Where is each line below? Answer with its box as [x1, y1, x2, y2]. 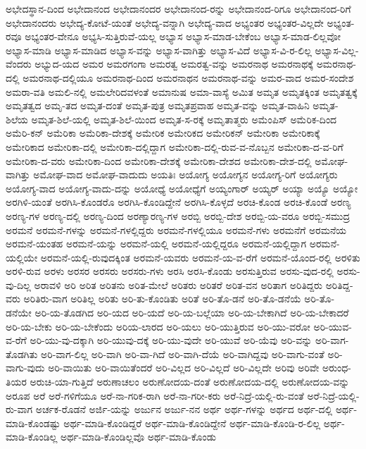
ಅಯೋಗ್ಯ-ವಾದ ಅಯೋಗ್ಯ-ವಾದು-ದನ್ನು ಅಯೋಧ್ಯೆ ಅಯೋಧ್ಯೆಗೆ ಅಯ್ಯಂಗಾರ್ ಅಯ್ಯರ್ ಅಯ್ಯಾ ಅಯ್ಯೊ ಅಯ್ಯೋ [6, 180, 358, 195]
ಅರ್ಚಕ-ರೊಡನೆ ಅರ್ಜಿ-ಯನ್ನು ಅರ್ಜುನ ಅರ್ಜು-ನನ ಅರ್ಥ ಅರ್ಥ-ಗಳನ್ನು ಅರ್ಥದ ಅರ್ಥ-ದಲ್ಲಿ [35, 402, 333, 417]
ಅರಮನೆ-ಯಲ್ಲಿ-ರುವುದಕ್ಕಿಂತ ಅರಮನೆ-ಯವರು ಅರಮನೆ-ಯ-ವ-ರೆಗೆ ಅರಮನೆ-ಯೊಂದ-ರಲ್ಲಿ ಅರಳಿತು [40, 250, 360, 264]
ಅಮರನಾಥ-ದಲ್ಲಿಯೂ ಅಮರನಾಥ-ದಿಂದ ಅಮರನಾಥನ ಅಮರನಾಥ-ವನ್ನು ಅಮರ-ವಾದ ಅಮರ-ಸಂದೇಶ [23, 70, 354, 85]
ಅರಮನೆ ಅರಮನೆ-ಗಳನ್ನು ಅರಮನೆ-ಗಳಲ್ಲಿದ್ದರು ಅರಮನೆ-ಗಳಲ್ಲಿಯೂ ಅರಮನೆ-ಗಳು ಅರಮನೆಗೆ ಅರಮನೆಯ [6, 222, 346, 237]
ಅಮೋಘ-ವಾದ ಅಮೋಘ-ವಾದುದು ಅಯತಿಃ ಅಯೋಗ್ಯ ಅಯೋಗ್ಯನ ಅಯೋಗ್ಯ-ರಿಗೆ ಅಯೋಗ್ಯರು [33, 167, 338, 182]
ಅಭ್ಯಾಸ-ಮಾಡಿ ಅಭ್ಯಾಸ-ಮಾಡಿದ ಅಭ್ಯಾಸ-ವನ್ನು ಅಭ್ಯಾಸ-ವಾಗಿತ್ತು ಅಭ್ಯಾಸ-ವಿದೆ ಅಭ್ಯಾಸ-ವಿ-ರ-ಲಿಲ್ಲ [6, 42, 312, 57]
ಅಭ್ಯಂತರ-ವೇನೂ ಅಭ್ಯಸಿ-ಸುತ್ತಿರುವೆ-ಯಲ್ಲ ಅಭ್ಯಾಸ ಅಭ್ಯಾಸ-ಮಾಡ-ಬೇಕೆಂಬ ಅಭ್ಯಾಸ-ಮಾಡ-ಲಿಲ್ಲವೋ [25, 29, 341, 44]
